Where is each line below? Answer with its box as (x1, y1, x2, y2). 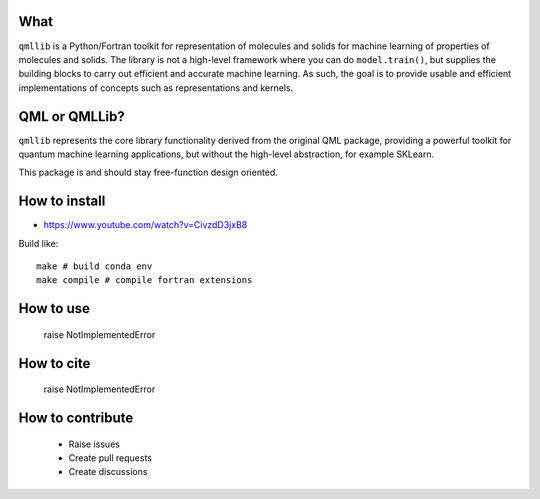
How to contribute (18, 410, 134, 427)
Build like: (18, 237, 59, 249)
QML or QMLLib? (18, 108, 125, 125)
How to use (18, 300, 90, 317)
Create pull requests (68, 452, 152, 464)
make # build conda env (36, 261, 153, 272)
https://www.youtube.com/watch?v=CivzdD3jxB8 (43, 219, 248, 231)
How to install (18, 193, 106, 210)
